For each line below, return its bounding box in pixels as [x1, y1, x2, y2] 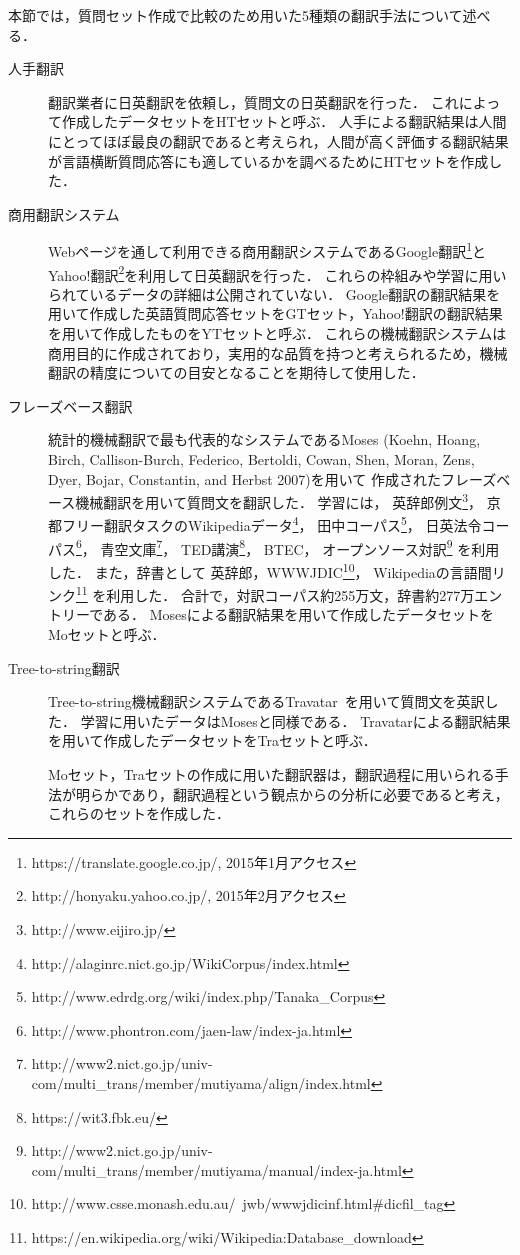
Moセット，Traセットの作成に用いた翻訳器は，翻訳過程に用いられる [48, 764, 495, 784]
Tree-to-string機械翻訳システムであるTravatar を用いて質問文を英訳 [48, 691, 485, 712]
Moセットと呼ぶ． [48, 624, 166, 645]
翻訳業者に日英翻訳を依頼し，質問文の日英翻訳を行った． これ [48, 91, 459, 112]
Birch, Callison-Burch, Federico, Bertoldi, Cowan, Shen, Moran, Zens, [48, 449, 475, 469]
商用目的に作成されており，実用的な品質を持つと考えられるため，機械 [48, 342, 508, 363]
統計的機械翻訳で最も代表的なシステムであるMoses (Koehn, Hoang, [48, 429, 481, 450]
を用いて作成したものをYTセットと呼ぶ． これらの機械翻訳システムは [48, 323, 507, 344]
